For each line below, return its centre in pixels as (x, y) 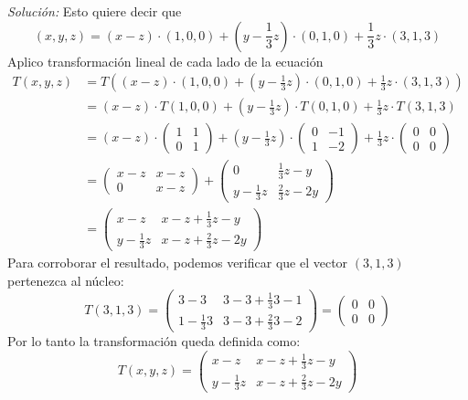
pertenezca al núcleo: (66, 280)
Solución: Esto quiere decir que (95, 11)
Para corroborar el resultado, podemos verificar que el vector (178, 262)
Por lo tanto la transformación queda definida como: (154, 340)
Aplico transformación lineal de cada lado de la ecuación (165, 61)
